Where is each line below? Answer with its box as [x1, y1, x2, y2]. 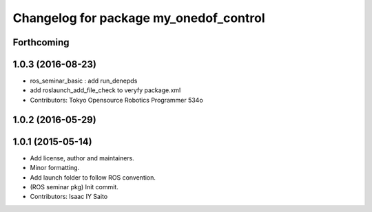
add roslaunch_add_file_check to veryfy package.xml [30, 86, 181, 94]
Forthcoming [12, 36, 70, 48]
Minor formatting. [30, 164, 80, 172]
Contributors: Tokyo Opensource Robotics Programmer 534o [30, 96, 203, 104]
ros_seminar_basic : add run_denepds [30, 76, 138, 85]
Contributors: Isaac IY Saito [30, 193, 108, 201]
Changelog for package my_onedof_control [12, 10, 265, 25]
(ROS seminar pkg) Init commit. [30, 182, 118, 191]
